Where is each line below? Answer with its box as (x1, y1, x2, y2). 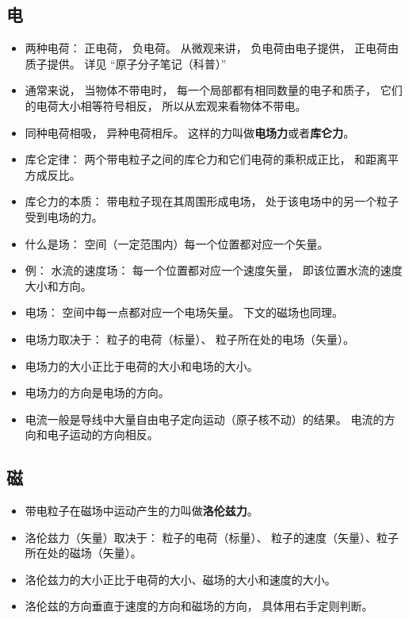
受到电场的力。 (25, 208, 103, 225)
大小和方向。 (25, 277, 92, 294)
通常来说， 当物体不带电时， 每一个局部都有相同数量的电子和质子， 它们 (25, 82, 403, 98)
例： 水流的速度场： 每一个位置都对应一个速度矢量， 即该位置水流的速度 (25, 262, 403, 279)
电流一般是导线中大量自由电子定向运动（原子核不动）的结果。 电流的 (25, 410, 384, 427)
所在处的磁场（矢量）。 (25, 544, 142, 561)
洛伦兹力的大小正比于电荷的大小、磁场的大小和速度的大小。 (25, 571, 336, 587)
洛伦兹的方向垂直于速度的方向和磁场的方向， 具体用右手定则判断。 (25, 598, 373, 614)
